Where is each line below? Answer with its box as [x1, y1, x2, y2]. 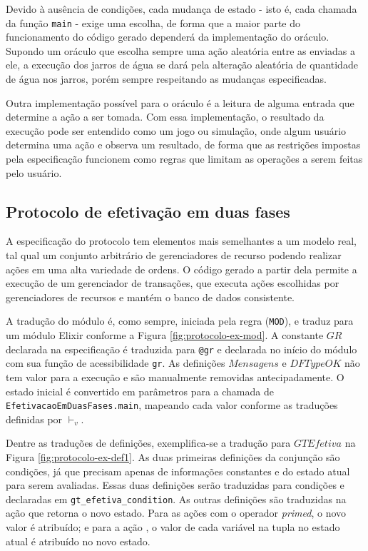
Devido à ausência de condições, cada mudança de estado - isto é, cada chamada [6, 1, 357, 16]
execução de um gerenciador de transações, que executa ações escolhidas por [6, 275, 339, 290]
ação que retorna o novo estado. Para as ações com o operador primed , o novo [6, 505, 347, 520]
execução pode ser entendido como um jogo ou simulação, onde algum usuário [6, 123, 347, 138]
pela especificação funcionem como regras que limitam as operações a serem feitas [6, 151, 363, 166]
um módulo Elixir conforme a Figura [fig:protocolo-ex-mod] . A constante [6, 328, 324, 343]
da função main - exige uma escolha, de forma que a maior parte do [6, 15, 301, 30]
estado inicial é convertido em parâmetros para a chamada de [6, 383, 274, 398]
